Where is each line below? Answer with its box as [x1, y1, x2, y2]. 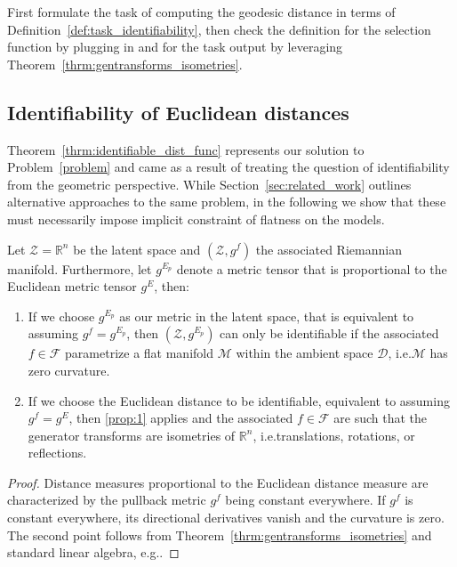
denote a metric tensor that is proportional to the [176, 259, 447, 278]
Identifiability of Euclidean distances [7, 98, 349, 126]
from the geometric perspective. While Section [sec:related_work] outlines [7, 174, 412, 193]
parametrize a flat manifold [65, 344, 214, 362]
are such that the [333, 409, 428, 427]
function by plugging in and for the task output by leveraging [7, 37, 343, 56]
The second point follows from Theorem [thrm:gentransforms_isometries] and [7, 525, 432, 544]
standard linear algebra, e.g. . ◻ [7, 543, 180, 562]
